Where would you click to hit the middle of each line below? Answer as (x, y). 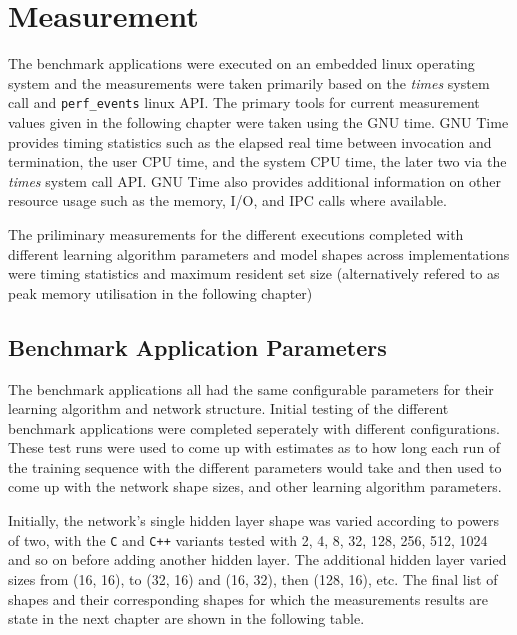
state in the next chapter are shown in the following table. (186, 618)
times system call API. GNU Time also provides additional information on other (254, 180)
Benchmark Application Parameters (197, 346)
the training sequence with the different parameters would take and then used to (255, 466)
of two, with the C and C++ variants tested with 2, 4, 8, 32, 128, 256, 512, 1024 (248, 539)
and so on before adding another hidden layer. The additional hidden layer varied (257, 559)
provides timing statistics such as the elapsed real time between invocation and (250, 141)
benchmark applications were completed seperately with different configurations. (254, 427)
